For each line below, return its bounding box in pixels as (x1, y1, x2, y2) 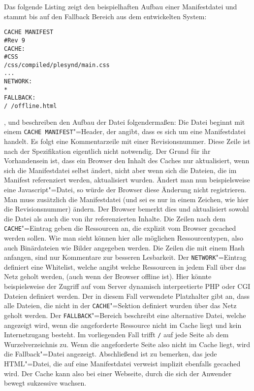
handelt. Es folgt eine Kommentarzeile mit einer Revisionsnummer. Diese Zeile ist (4, 136, 251, 146)
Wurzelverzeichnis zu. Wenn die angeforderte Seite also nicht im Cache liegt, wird (4, 339, 251, 349)
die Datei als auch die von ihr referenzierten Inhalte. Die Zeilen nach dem (4, 213, 226, 223)
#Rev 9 (4, 36, 25, 44)
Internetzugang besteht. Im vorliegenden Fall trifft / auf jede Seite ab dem (4, 329, 229, 340)
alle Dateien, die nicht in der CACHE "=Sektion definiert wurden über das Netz (4, 300, 237, 311)
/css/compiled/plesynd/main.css (4, 61, 110, 69)
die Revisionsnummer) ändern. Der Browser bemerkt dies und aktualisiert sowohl (4, 204, 249, 214)
